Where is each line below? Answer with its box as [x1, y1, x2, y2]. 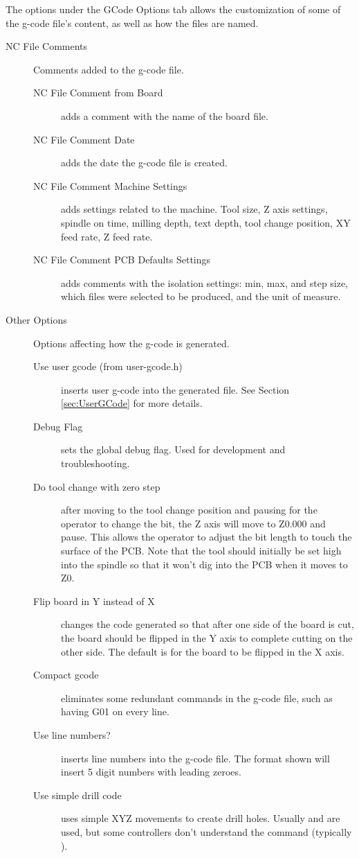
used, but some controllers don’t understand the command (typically [61, 824, 352, 839]
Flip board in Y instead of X [33, 593, 155, 608]
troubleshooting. [61, 456, 130, 471]
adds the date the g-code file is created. [61, 155, 228, 170]
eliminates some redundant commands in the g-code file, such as [61, 690, 333, 705]
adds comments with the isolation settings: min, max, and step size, [61, 275, 349, 290]
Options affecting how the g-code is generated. [33, 335, 230, 350]
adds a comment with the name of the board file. [61, 108, 268, 123]
